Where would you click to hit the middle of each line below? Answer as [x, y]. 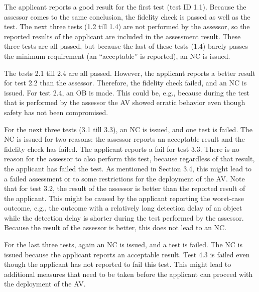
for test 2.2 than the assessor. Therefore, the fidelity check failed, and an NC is [125, 83]
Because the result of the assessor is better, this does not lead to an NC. [115, 227]
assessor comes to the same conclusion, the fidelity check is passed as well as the [127, 16]
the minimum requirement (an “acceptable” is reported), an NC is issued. [117, 56]
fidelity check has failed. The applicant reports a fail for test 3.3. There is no [122, 149]
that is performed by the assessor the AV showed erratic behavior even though [125, 102]
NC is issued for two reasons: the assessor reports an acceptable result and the [124, 139]
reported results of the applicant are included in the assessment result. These [122, 36]
